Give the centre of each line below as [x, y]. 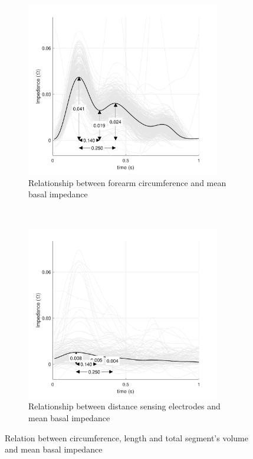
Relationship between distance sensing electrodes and [124, 406]
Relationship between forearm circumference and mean [127, 182]
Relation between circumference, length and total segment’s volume [126, 437]
